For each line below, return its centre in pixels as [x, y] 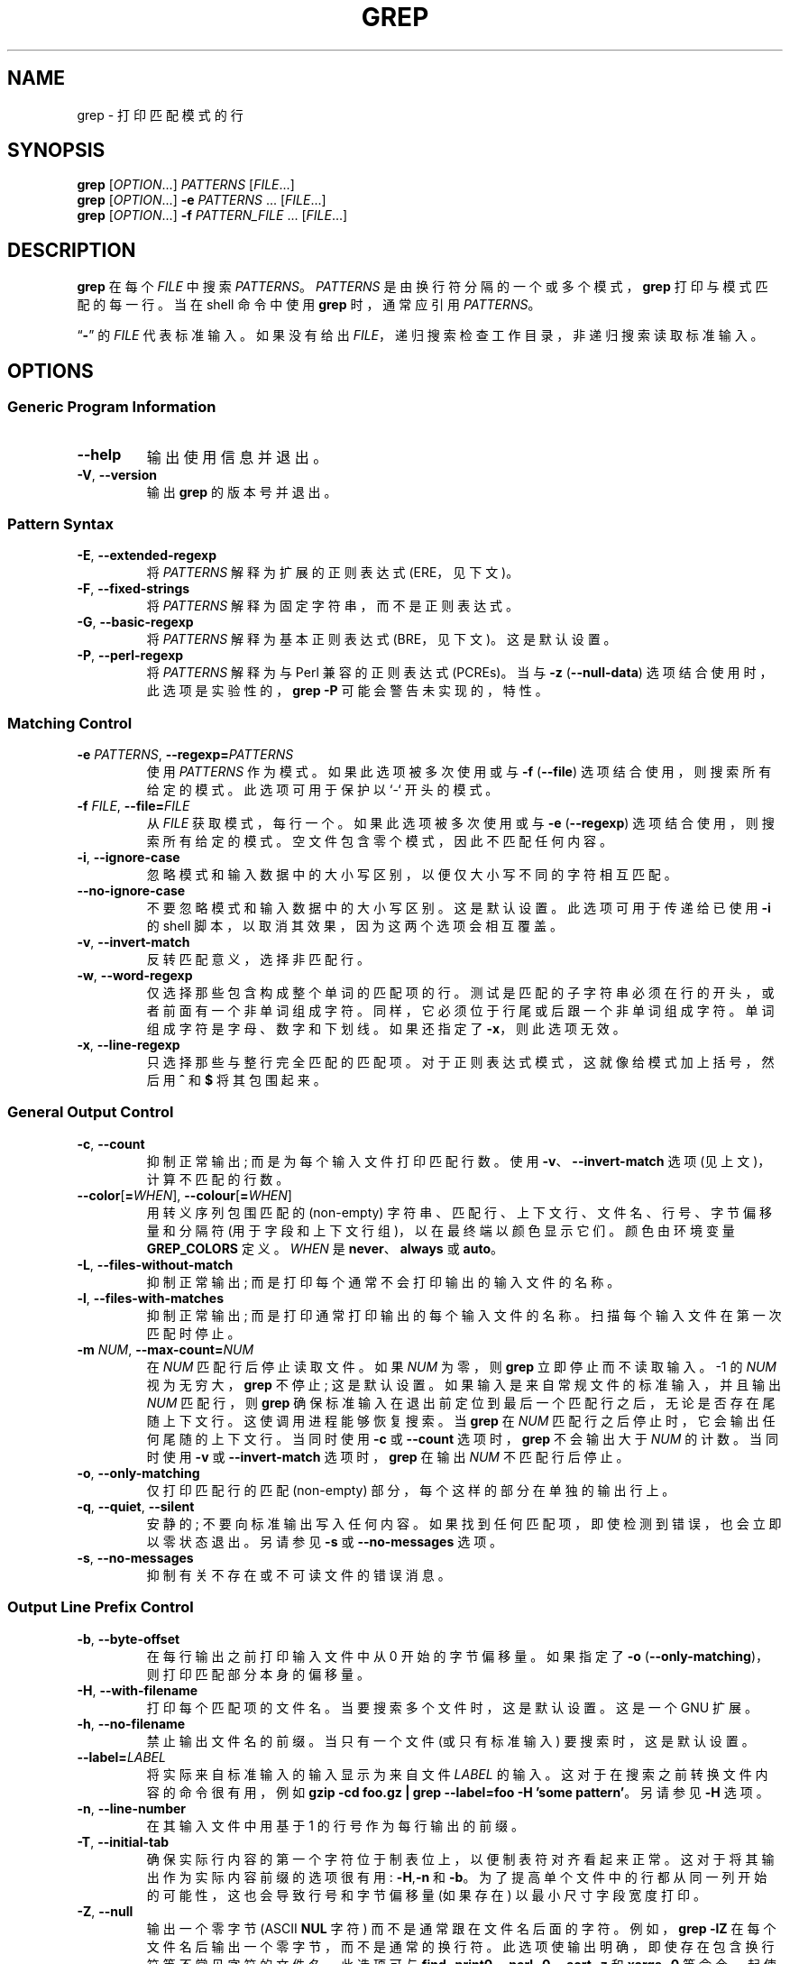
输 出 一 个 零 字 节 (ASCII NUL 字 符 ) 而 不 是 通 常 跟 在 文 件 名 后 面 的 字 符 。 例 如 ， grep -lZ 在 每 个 [461, 1928]
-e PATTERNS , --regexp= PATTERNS [185, 754]
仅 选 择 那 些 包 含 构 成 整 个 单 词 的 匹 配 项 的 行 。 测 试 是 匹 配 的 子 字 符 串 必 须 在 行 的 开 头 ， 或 [460, 992]
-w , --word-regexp [135, 975]
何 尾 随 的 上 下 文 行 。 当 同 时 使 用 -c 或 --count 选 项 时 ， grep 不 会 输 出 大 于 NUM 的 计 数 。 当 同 [462, 1438]
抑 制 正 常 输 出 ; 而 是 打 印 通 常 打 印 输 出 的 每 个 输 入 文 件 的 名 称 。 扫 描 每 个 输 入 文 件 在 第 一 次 [464, 1315]
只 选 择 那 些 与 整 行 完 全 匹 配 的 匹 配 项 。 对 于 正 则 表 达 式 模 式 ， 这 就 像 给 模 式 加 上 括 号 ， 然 [460, 1062]
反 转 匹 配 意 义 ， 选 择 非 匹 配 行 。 [258, 959]
